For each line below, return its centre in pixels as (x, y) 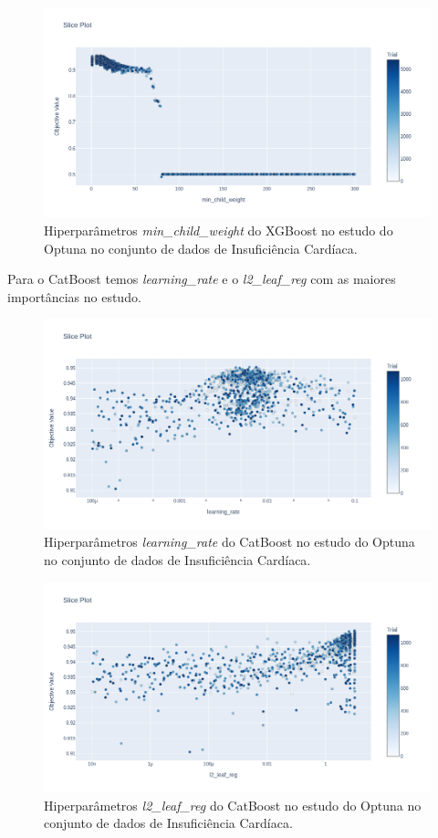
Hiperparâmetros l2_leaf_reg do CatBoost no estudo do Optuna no (233, 805)
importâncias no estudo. (74, 296)
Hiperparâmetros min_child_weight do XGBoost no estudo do (219, 230)
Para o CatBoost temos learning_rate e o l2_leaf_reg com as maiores (202, 279)
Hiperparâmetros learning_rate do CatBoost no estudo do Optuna (229, 542)
